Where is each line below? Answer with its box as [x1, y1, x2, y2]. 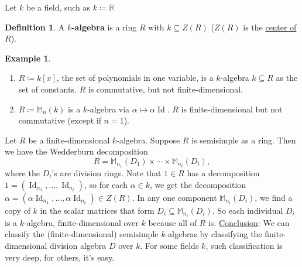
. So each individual [212, 204, 283, 216]
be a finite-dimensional [28, 133, 110, 146]
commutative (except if [18, 114, 101, 126]
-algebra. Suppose [116, 133, 180, 146]
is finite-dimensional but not [181, 102, 283, 115]
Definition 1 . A [5, 20, 65, 33]
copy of [5, 204, 30, 216]
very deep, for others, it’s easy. [5, 251, 115, 263]
